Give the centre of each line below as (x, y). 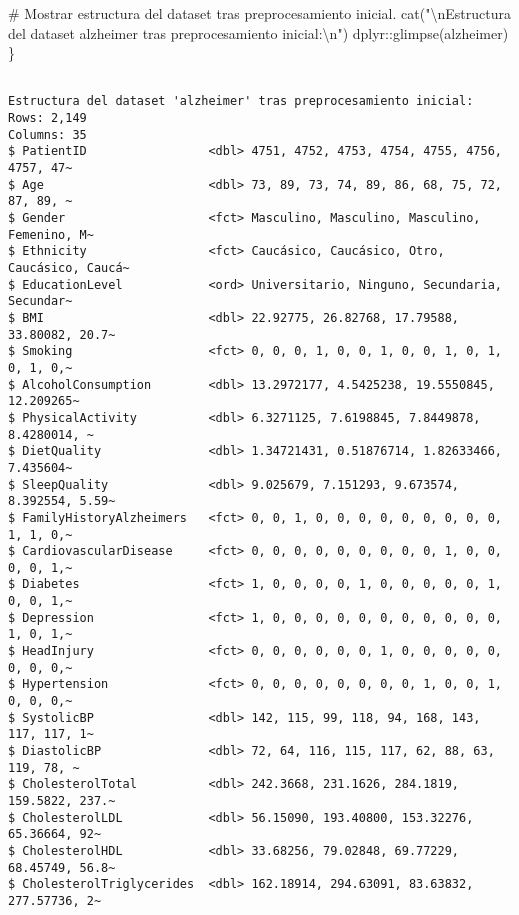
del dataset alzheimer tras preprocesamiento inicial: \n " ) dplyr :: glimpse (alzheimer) (258, 32)
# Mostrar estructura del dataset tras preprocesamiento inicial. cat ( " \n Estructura (259, 13)
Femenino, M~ (51, 234)
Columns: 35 (47, 134)
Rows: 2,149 (47, 118)
